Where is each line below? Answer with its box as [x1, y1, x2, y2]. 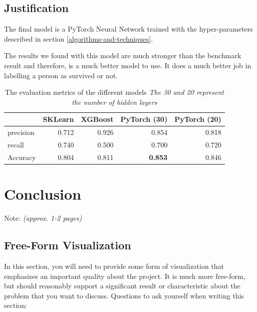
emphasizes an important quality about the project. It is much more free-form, [4, 270, 245, 281]
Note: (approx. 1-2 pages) [4, 213, 82, 223]
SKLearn [43, 114, 74, 124]
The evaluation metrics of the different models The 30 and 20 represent [5, 87, 224, 97]
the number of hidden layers [72, 96, 157, 107]
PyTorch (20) [174, 114, 221, 124]
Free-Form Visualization [4, 237, 131, 253]
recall [8, 139, 24, 150]
